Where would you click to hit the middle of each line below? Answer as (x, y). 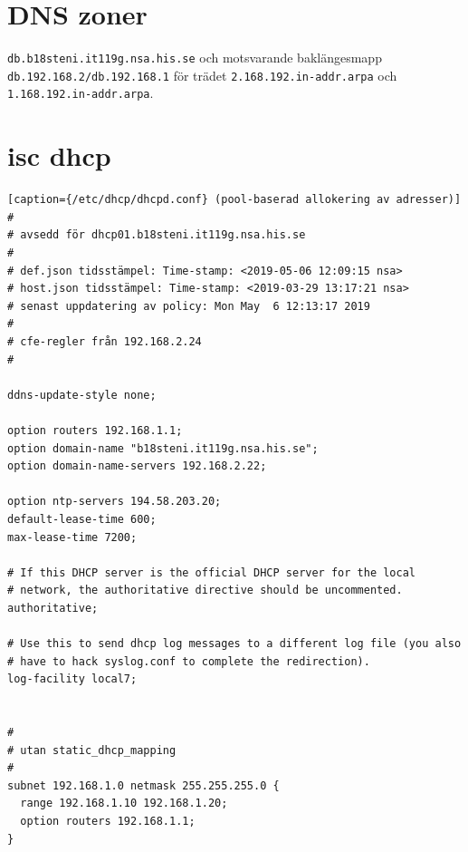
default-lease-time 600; (82, 519)
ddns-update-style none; (82, 395)
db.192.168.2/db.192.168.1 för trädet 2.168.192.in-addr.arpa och (202, 75)
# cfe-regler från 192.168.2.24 (105, 341)
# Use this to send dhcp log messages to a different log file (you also (234, 644)
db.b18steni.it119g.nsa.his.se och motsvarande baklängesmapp (195, 58)
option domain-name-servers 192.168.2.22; (137, 466)
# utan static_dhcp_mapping (92, 750)
